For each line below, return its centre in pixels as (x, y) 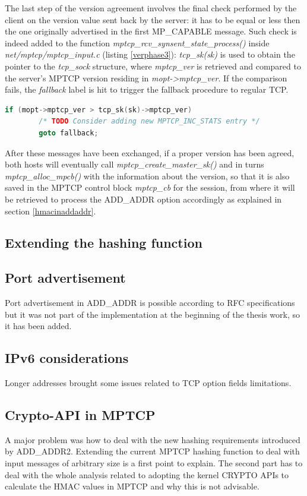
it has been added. (38, 326)
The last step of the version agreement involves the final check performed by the (151, 8)
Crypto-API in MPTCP (80, 415)
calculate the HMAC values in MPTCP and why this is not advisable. (132, 486)
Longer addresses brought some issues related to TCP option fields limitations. (148, 383)
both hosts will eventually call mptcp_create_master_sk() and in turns (134, 164)
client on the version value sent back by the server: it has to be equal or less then (153, 19)
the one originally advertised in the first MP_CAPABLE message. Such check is (151, 31)
